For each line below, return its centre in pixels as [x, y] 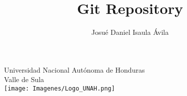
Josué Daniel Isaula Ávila [130, 32]
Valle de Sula [24, 79]
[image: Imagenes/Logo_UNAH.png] [59, 88]
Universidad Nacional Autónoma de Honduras [74, 69]
